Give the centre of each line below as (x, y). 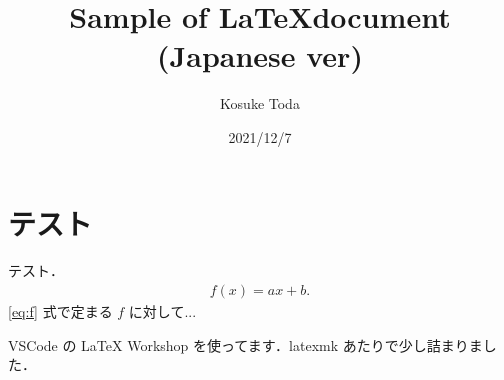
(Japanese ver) (260, 55)
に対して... (162, 311)
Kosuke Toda (260, 103)
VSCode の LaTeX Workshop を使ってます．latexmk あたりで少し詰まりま (245, 344)
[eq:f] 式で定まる (60, 311)
